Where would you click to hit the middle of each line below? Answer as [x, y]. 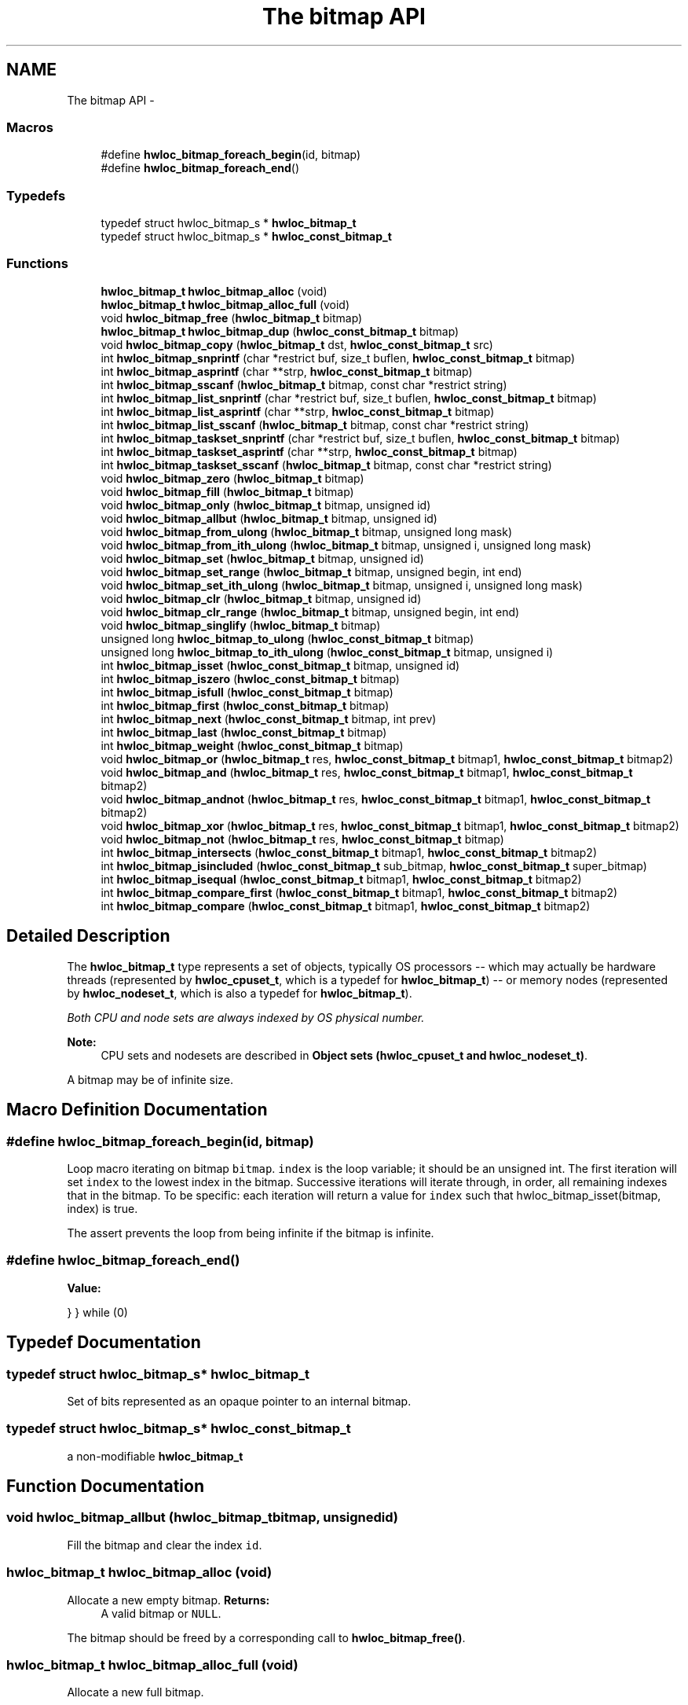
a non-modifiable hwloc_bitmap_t [155, 1456]
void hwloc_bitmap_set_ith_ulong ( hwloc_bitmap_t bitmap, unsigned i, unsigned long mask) [342, 585]
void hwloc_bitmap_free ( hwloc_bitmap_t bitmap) [232, 318]
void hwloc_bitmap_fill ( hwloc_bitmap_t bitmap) [227, 491]
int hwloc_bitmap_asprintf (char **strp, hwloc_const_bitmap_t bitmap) [287, 371]
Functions [37, 264]
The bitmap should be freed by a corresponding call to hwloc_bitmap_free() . [266, 1637]
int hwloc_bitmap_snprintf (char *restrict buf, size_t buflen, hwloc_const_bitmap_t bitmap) [338, 358]
